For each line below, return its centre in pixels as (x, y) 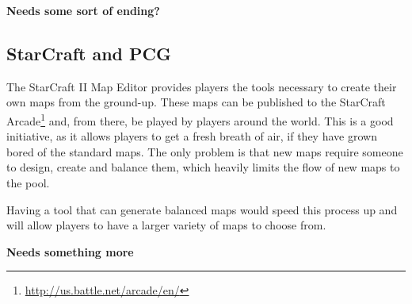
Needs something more (70, 251)
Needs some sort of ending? (83, 10)
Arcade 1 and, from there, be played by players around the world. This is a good (200, 119)
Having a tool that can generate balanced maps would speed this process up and (202, 209)
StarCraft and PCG (89, 53)
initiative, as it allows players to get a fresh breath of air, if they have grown (192, 136)
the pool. (28, 183)
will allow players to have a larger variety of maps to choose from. (166, 225)
